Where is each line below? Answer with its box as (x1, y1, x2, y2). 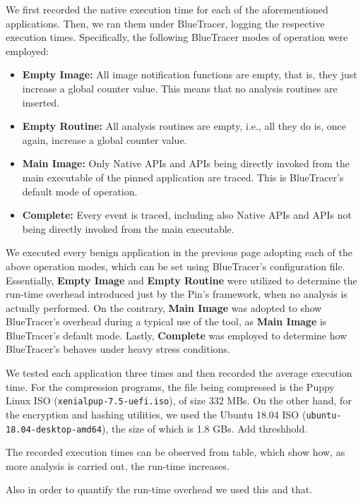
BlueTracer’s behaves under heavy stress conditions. (6, 342, 230, 356)
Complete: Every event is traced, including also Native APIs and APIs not (22, 207, 352, 222)
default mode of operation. (22, 183, 138, 198)
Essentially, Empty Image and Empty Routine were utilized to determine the (6, 272, 357, 287)
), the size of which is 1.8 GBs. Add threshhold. (102, 421, 308, 435)
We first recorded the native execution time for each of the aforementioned (6, 2, 328, 16)
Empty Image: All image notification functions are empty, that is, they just (22, 67, 357, 82)
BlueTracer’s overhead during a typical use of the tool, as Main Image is (6, 314, 327, 329)
